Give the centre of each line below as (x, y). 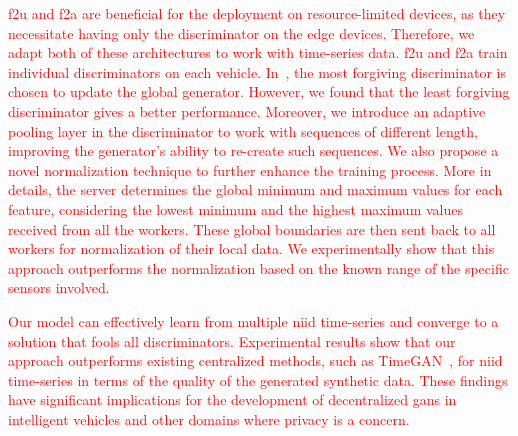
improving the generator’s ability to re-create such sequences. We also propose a (253, 150)
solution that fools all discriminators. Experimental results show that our (232, 340)
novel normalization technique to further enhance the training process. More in (250, 169)
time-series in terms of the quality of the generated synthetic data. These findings (258, 379)
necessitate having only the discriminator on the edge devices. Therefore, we (241, 32)
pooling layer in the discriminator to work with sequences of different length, (243, 130)
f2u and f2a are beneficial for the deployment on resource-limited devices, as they (257, 13)
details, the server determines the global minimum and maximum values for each (255, 189)
